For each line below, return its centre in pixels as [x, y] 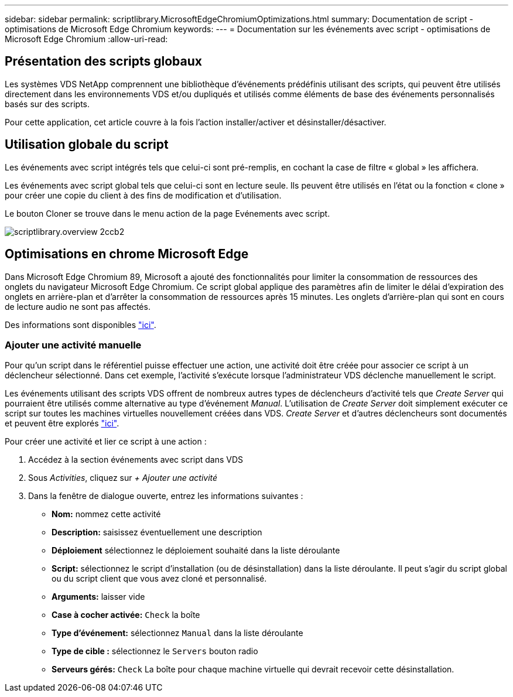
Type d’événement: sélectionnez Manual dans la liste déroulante [177, 633]
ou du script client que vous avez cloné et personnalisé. [159, 579]
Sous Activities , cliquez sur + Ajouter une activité [123, 478]
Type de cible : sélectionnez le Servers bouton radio [155, 651]
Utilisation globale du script [87, 145]
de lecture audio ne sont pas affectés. [78, 306]
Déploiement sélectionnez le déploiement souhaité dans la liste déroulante [196, 551]
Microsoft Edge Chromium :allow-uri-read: [86, 39]
